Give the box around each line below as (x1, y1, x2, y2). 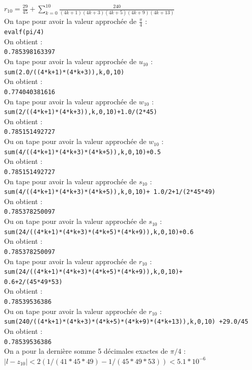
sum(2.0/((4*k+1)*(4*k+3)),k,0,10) (4, 68, 125, 76)
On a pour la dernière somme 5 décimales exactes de (4, 346, 168, 356)
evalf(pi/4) (4, 29, 44, 36)
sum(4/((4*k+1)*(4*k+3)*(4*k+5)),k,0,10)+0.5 (4, 148, 161, 156)
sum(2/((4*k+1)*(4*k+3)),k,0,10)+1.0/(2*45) (4, 108, 157, 116)
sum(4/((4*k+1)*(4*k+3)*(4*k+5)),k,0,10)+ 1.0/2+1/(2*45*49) (4, 188, 216, 196)
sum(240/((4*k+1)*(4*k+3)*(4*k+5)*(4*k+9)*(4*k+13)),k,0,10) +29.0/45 (4, 318, 248, 326)
